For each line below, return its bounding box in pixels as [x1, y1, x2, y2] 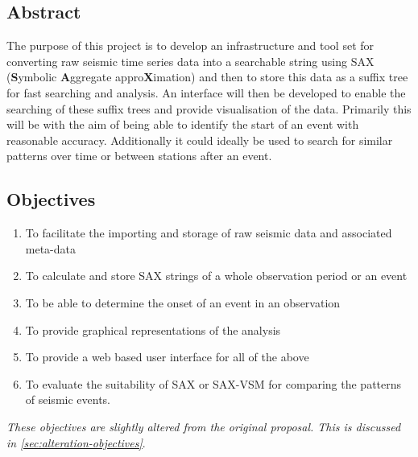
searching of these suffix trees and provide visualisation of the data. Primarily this [6, 100, 412, 117]
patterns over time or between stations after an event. [6, 147, 272, 164]
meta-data [25, 240, 77, 257]
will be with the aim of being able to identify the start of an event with [6, 116, 359, 133]
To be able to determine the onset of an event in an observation [25, 294, 341, 311]
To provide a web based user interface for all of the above [25, 348, 309, 365]
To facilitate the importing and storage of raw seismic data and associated [25, 224, 392, 241]
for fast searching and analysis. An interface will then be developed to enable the [6, 84, 406, 101]
